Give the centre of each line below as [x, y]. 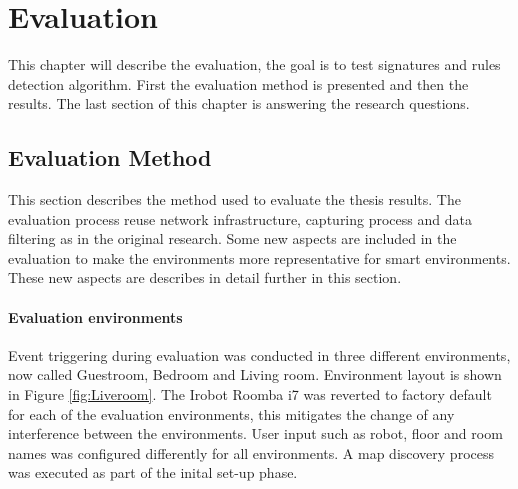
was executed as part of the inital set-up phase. [153, 472]
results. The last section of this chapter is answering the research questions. [239, 103]
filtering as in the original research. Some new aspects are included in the [232, 238]
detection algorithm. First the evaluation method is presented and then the [238, 83]
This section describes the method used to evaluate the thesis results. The [234, 199]
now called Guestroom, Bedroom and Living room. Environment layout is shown [255, 374]
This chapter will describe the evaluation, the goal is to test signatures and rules [254, 64]
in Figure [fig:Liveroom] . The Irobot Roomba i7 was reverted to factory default [250, 394]
